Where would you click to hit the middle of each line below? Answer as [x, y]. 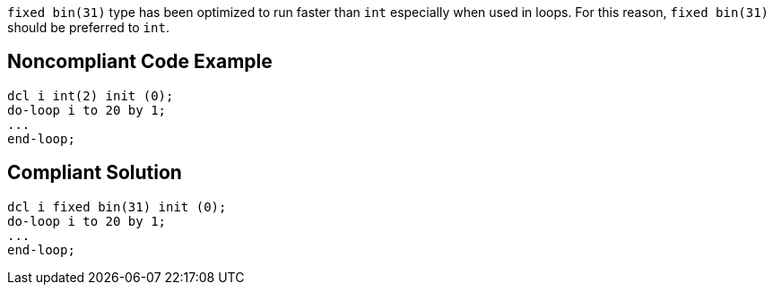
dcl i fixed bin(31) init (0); [117, 206]
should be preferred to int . [88, 27]
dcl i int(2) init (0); [91, 95]
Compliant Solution [95, 173]
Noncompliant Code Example [140, 62]
